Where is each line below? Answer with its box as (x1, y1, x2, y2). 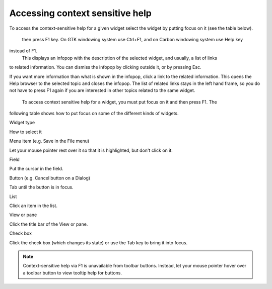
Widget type (9, 120, 35, 126)
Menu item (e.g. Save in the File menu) (9, 138, 90, 144)
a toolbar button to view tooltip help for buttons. (23, 269, 122, 276)
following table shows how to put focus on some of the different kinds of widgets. (9, 111, 179, 117)
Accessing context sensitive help (9, 8, 152, 19)
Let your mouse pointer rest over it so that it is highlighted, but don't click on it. (9, 147, 173, 153)
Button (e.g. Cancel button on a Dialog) (9, 175, 91, 181)
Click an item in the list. (9, 203, 58, 209)
